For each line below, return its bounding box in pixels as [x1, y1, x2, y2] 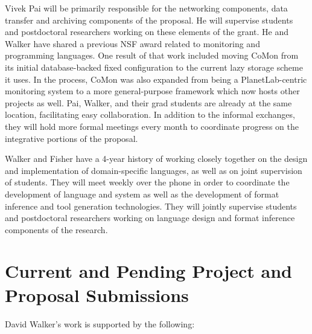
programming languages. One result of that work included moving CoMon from [5, 49, 299, 62]
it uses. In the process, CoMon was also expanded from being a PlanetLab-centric [5, 72, 307, 85]
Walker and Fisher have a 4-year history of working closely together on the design [5, 152, 308, 165]
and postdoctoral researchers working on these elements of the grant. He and [5, 25, 288, 38]
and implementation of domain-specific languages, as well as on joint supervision [5, 164, 302, 176]
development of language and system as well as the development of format [5, 187, 279, 200]
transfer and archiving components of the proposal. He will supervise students [5, 13, 293, 26]
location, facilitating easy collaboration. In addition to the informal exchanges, [5, 108, 295, 121]
